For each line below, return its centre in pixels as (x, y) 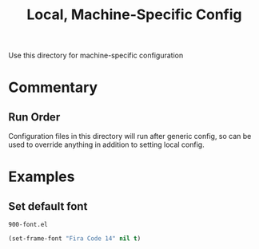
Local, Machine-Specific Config (134, 15)
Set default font (48, 206)
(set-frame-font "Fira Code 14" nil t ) (75, 239)
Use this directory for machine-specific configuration (96, 55)
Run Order (34, 117)
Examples (42, 177)
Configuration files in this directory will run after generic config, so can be (130, 136)
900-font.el (28, 225)
